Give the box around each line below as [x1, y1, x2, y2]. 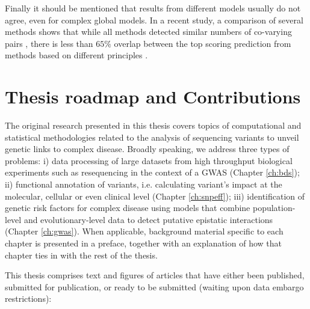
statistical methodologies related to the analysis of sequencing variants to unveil [5, 130, 299, 143]
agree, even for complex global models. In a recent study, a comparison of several [5, 13, 303, 26]
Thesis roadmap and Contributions [5, 84, 301, 109]
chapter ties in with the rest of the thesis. [5, 248, 158, 261]
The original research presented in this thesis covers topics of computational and [5, 119, 302, 132]
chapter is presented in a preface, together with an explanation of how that [5, 237, 282, 249]
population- [252, 201, 296, 214]
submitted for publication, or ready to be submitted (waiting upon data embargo [5, 280, 304, 293]
